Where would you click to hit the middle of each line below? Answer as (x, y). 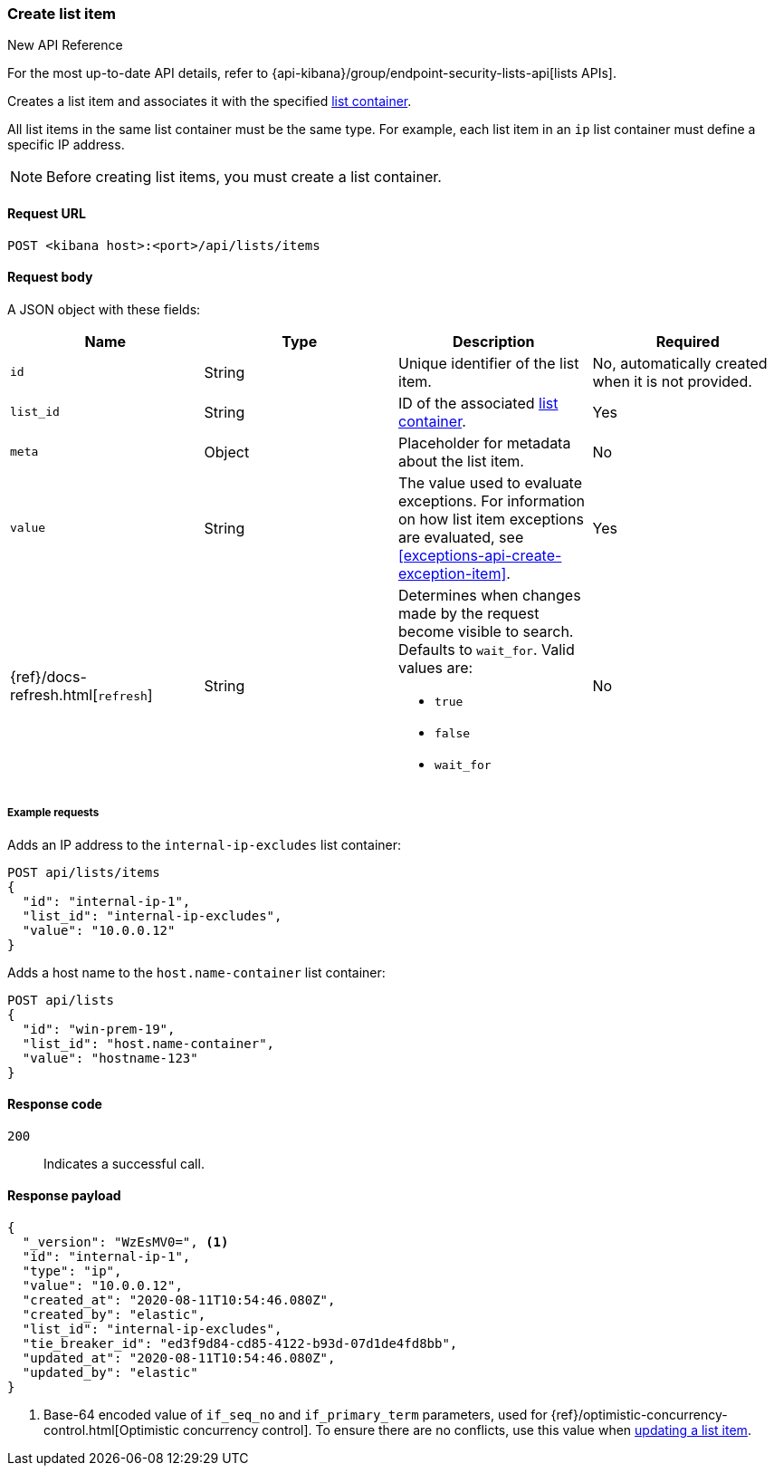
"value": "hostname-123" (110, 1058)
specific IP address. (66, 145)
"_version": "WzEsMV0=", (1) (125, 1242)
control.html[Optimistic (111, 1430)
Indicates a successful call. (124, 1163)
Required (688, 341)
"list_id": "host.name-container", (148, 1043)
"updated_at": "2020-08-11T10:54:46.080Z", (179, 1358)
